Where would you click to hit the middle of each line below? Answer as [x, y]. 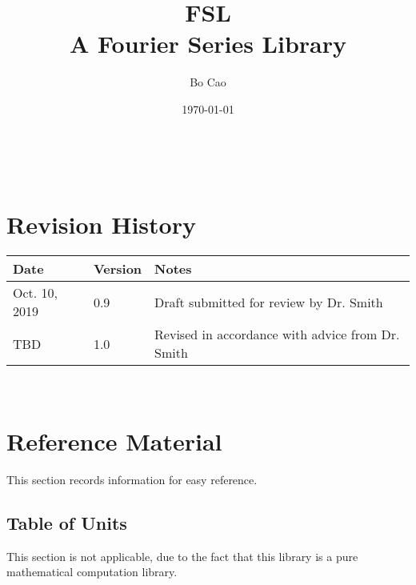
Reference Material [114, 441]
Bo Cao [208, 82]
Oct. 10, [36, 293]
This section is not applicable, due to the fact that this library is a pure [182, 556]
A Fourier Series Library [208, 44]
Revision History [101, 224]
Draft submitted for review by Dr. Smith [269, 302]
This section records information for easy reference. [132, 479]
